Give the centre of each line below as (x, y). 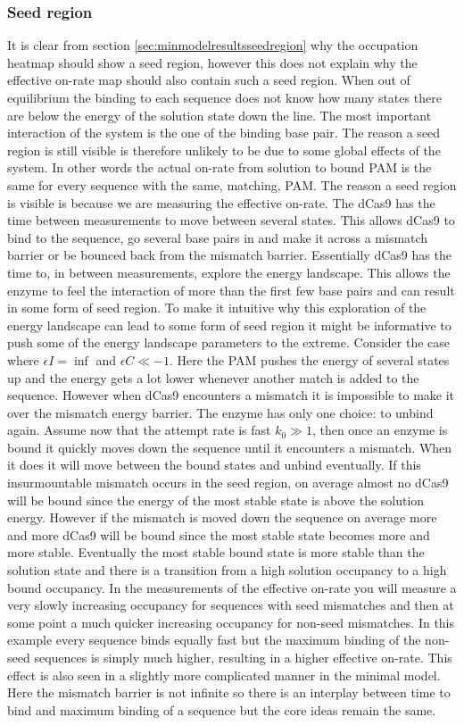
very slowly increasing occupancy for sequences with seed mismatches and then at (231, 605)
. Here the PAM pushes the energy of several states (309, 359)
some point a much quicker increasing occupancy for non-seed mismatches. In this (231, 622)
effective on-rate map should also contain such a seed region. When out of (209, 80)
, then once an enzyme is (380, 430)
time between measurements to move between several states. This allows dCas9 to (231, 220)
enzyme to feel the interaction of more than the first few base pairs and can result (231, 290)
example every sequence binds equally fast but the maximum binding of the (214, 640)
